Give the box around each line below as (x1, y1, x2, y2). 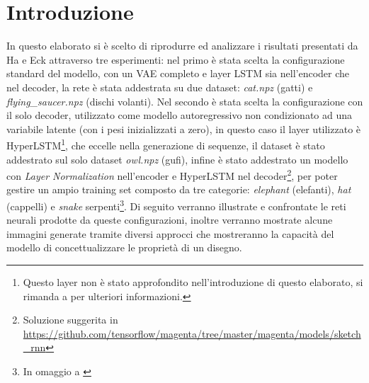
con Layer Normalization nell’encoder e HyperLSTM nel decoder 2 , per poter (6, 166, 338, 183)
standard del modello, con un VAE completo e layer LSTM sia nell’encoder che (6, 66, 350, 81)
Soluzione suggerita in (23, 312, 118, 327)
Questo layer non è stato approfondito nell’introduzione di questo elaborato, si (23, 275, 363, 289)
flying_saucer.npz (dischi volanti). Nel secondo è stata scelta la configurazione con (6, 93, 363, 108)
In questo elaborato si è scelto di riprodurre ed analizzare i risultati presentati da (6, 38, 358, 53)
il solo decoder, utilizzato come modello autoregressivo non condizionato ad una (6, 108, 353, 122)
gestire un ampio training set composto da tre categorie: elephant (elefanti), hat (6, 182, 351, 197)
